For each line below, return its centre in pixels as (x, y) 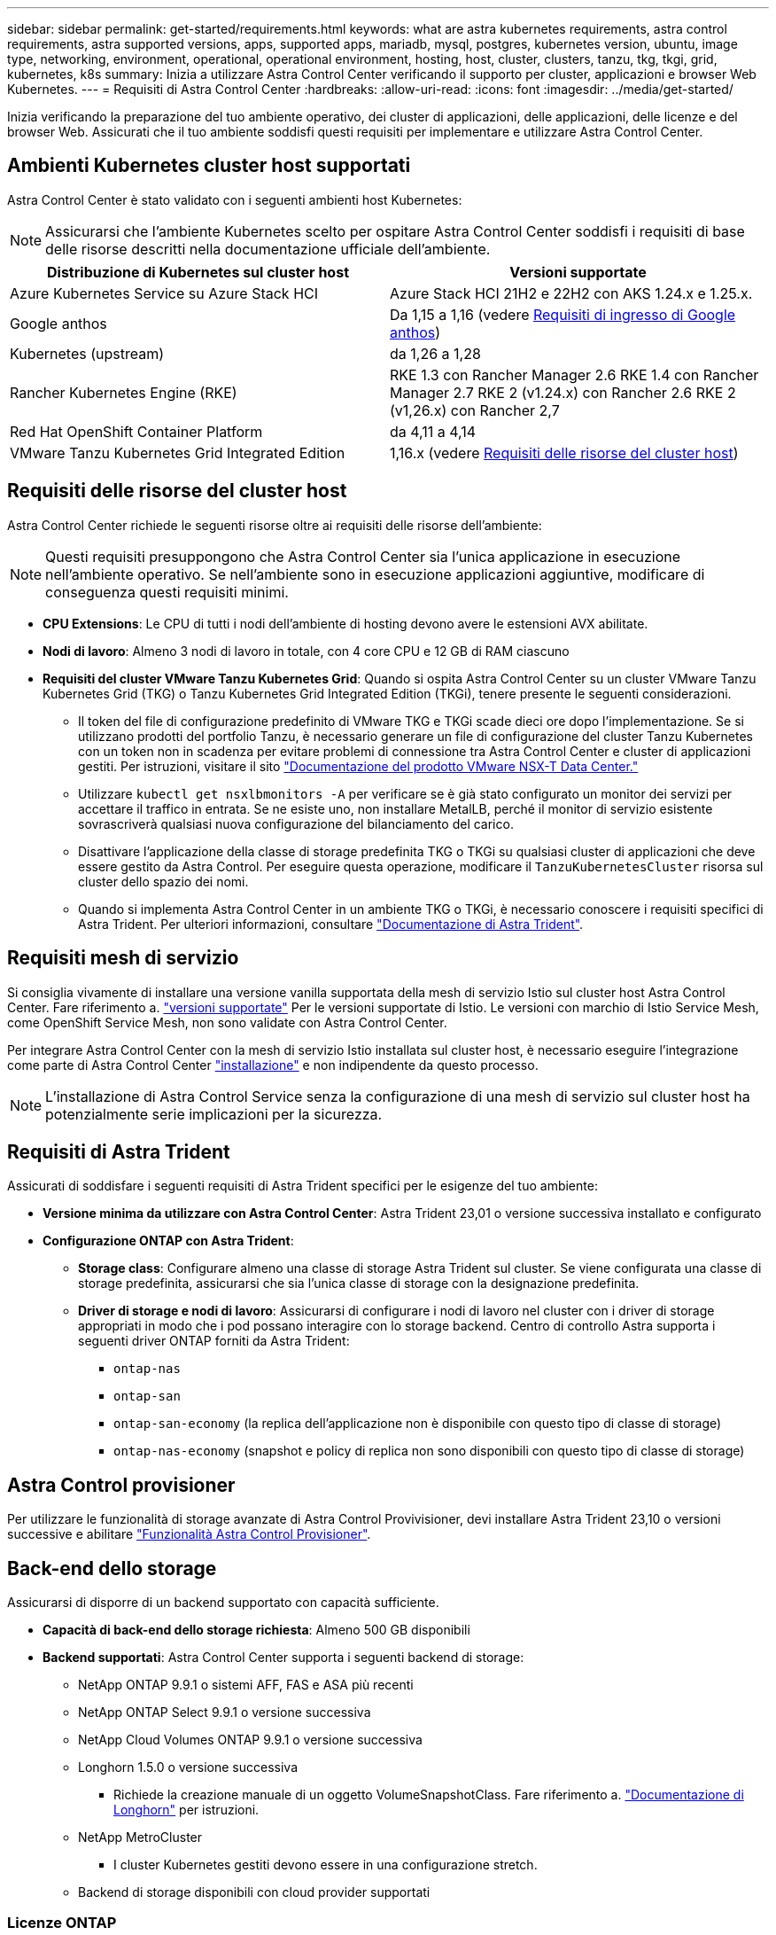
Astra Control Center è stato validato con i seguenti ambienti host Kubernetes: (235, 199)
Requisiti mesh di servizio (123, 958)
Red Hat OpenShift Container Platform (136, 431)
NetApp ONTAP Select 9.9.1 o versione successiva (225, 1713)
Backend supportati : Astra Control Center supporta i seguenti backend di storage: (283, 1658)
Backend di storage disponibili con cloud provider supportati (254, 1892)
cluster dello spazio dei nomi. (163, 881)
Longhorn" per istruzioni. (186, 1810)
